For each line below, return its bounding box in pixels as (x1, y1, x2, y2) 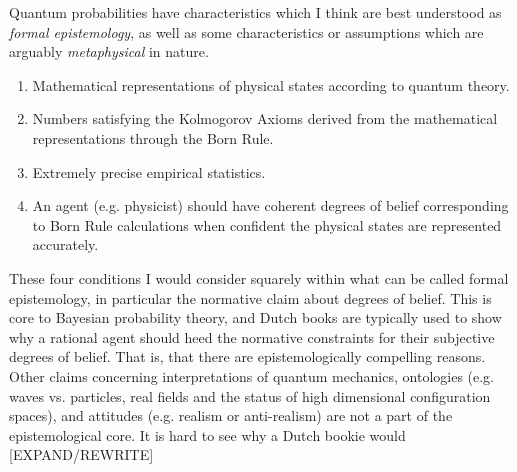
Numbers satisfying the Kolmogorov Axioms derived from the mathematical (32, 108, 498, 129)
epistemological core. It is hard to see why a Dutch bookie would (9, 424, 406, 445)
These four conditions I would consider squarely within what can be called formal (9, 267, 509, 288)
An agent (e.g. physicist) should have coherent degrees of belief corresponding (32, 195, 509, 216)
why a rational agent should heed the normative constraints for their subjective (9, 326, 495, 347)
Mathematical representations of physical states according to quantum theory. (32, 74, 510, 95)
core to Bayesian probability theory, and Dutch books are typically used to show (9, 307, 502, 328)
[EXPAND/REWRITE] (9, 444, 154, 465)
